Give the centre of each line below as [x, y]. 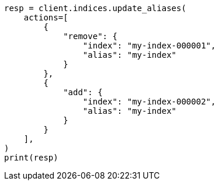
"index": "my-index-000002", [149, 102]
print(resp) [31, 158]
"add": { [83, 92]
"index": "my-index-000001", [149, 46]
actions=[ [46, 18]
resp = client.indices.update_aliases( [95, 8]
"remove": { [90, 36]
